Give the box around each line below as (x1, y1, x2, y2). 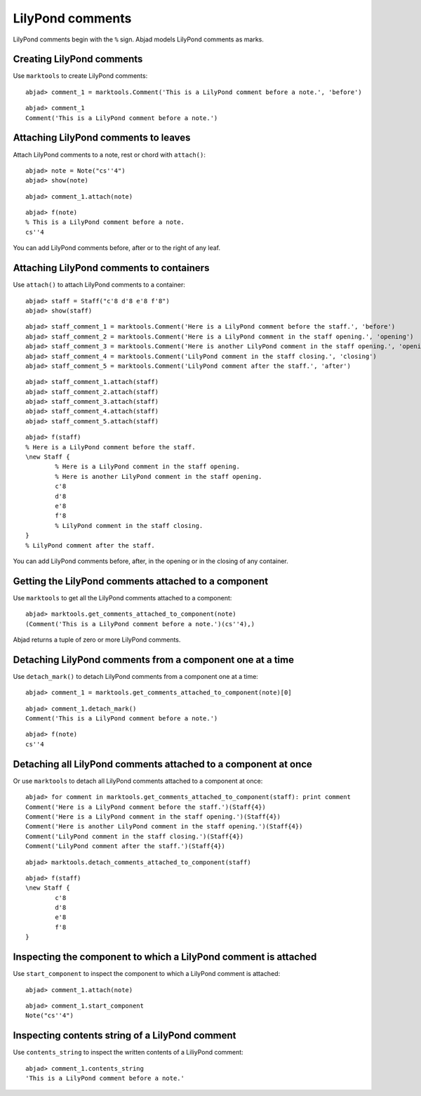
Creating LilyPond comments (13, 53, 143, 65)
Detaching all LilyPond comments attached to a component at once (13, 758, 312, 770)
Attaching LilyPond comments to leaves (13, 132, 191, 144)
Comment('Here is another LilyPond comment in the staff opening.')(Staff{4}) (25, 822, 303, 831)
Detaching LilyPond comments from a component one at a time (13, 654, 295, 666)
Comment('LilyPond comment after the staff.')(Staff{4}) (25, 843, 226, 850)
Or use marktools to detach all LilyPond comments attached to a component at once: (13, 777, 263, 785)
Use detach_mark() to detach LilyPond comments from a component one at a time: (13, 672, 259, 680)
